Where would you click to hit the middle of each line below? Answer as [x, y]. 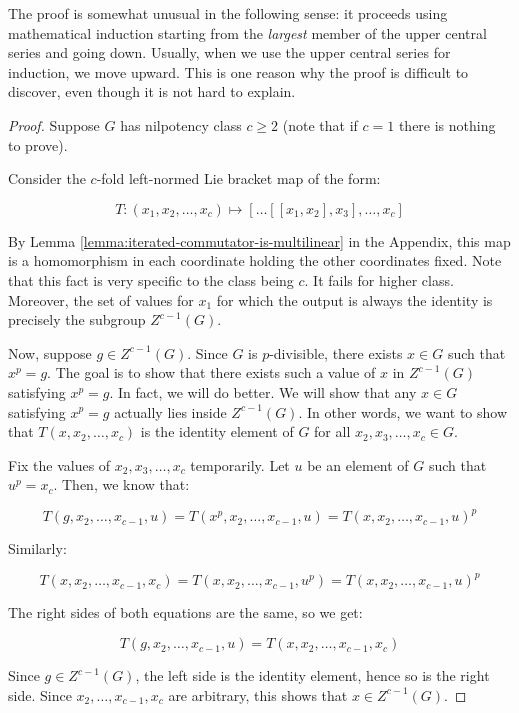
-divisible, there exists [336, 352]
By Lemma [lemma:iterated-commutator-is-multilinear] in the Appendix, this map [259, 240]
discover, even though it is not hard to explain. [152, 91]
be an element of [358, 464]
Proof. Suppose [54, 124]
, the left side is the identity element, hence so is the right [312, 675]
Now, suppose [50, 352]
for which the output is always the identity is [354, 299]
